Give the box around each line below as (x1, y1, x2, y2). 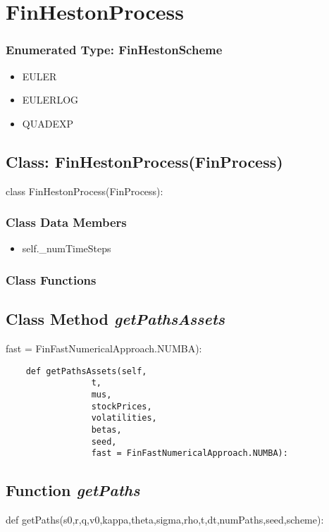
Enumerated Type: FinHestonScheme (6, 41, 223, 58)
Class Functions (6, 271, 97, 288)
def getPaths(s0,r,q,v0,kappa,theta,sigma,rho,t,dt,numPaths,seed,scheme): (6, 512, 324, 527)
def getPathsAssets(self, (25, 366, 147, 376)
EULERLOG (22, 92, 79, 107)
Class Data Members (6, 214, 127, 231)
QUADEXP (22, 116, 73, 130)
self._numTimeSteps (22, 241, 111, 256)
